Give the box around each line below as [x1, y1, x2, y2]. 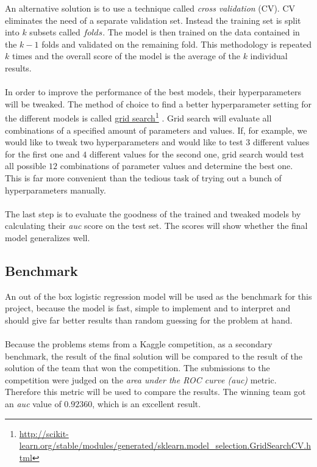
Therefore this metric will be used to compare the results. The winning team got [5, 385, 306, 398]
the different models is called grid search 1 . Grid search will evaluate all [5, 110, 272, 124]
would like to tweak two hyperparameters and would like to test [5, 136, 243, 148]
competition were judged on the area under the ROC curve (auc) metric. [5, 373, 277, 386]
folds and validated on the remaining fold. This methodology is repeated [41, 37, 312, 50]
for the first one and [5, 147, 80, 160]
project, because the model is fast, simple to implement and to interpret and [5, 302, 291, 314]
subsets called [29, 26, 80, 38]
